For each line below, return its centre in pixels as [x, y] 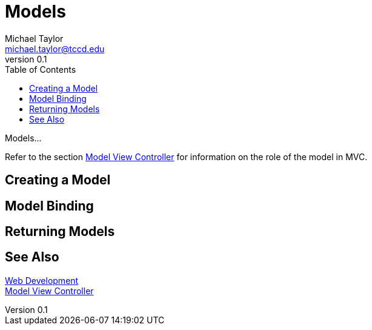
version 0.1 [26, 59]
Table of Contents [41, 69]
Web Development [42, 280]
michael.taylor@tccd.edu [55, 49]
